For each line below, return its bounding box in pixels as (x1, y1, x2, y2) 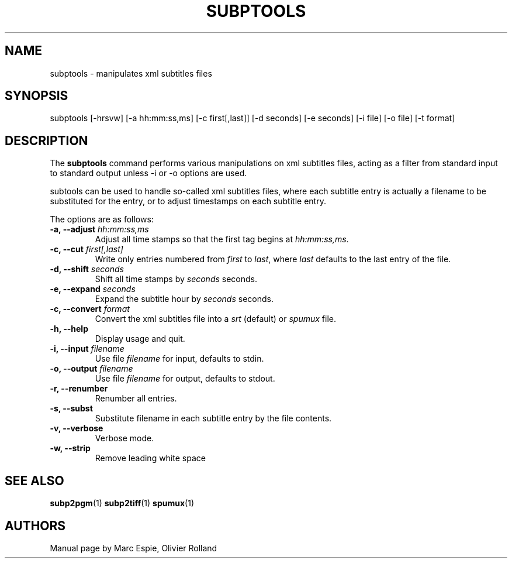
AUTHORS (5, 518, 66, 533)
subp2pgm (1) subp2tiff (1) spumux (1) (50, 498, 195, 509)
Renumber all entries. (95, 393, 177, 404)
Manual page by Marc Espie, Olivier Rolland (50, 543, 217, 553)
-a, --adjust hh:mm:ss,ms (50, 224, 149, 235)
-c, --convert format (50, 304, 130, 314)
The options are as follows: (50, 214, 154, 225)
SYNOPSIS (5, 88, 68, 104)
